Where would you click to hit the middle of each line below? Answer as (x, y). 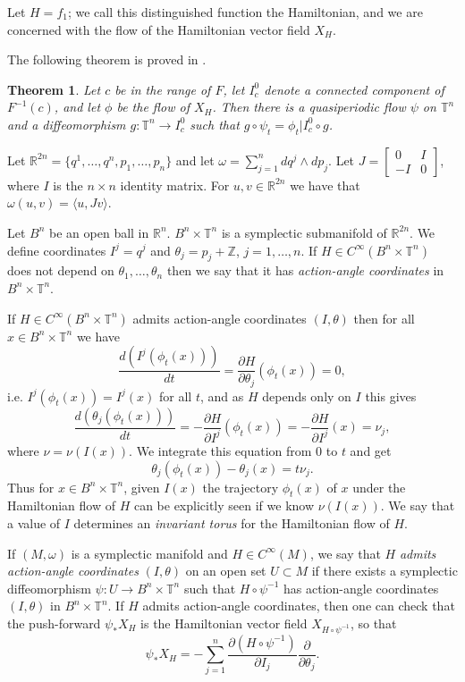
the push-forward (54, 623)
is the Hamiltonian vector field (224, 623)
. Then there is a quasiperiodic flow (309, 107)
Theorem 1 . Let (54, 89)
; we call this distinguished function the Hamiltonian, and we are (245, 12)
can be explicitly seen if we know (224, 505)
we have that (325, 185)
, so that (373, 623)
